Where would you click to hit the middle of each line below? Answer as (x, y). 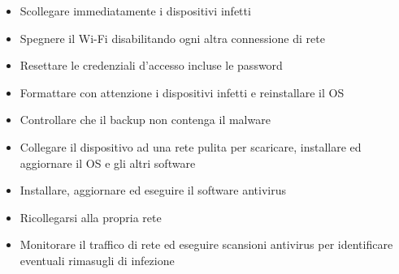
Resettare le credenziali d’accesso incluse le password (151, 65)
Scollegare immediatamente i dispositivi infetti (135, 11)
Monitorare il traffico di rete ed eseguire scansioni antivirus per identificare (206, 244)
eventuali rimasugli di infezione (97, 260)
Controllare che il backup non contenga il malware (145, 120)
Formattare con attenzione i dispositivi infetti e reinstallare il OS (182, 92)
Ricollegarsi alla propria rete (91, 217)
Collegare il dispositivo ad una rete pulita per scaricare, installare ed (191, 146)
